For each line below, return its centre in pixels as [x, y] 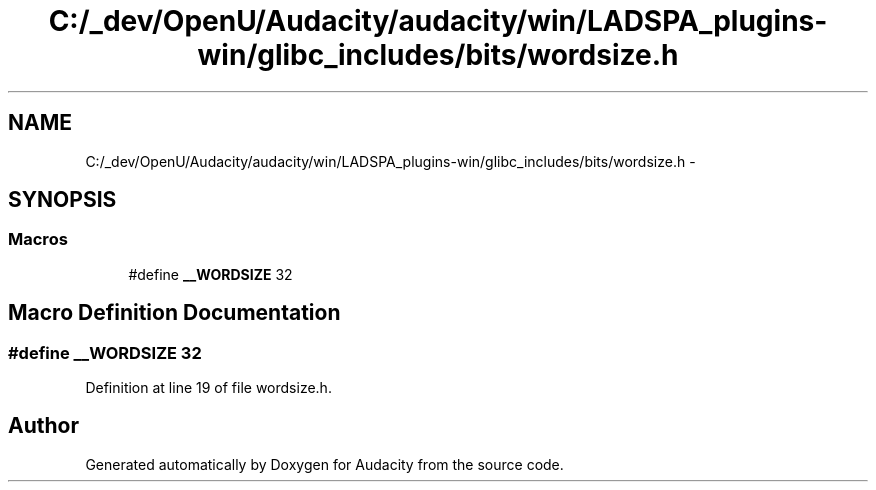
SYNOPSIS [62, 200]
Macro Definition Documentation [174, 313]
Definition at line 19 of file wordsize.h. [208, 388]
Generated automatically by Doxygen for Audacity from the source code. [324, 464]
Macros [38, 239]
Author [43, 426]
